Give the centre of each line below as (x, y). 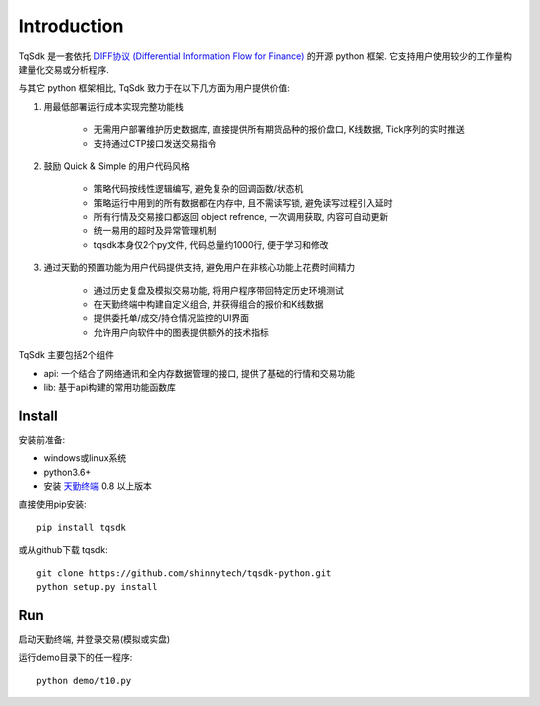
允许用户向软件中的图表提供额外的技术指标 (181, 332)
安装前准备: (42, 439)
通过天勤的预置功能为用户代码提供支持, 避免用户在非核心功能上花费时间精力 (199, 267)
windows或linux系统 (85, 458)
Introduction (71, 26)
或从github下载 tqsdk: (63, 550)
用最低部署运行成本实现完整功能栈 (113, 106)
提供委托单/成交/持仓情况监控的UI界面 (171, 318)
